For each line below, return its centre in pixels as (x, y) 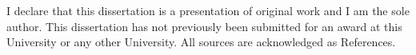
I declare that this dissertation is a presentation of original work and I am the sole (208, 10)
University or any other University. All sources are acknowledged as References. (201, 42)
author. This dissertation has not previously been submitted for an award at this (204, 26)
